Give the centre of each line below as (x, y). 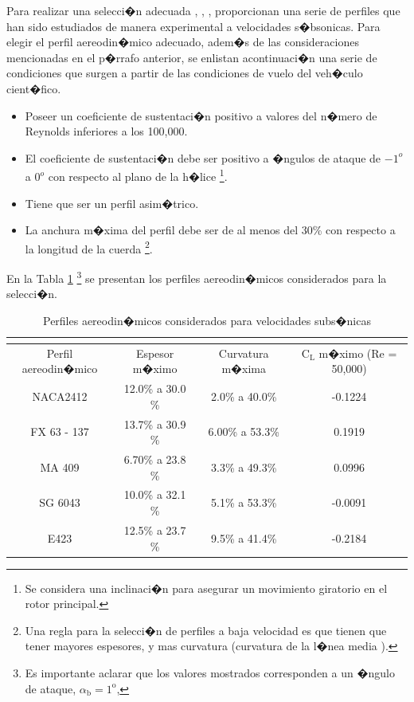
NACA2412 (60, 396)
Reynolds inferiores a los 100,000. (106, 131)
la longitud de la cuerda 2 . (89, 247)
